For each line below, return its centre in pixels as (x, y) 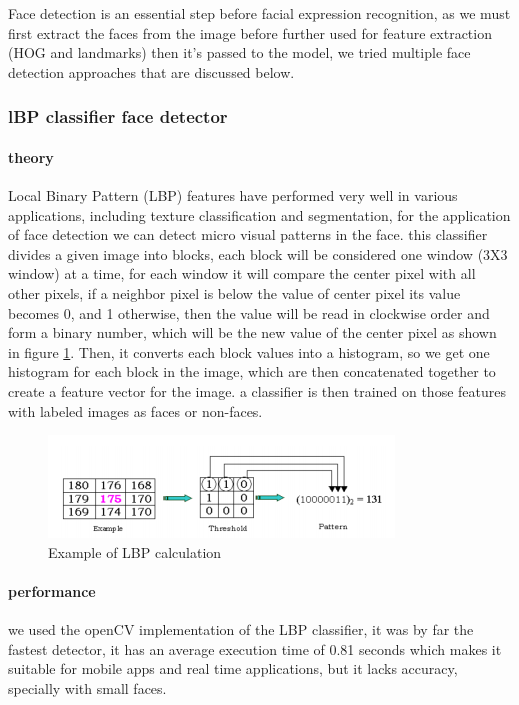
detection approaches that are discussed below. (151, 71)
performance (52, 590)
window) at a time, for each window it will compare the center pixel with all (242, 273)
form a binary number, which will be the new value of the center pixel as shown (252, 332)
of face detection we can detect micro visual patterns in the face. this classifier (248, 234)
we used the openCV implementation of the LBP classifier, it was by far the (241, 629)
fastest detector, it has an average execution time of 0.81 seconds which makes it (255, 648)
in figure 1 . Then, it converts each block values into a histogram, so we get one (249, 351)
